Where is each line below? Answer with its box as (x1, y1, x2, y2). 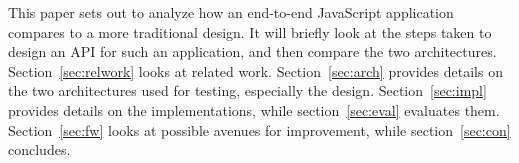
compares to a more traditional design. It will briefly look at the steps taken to (8, 21, 492, 42)
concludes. (8, 139, 71, 160)
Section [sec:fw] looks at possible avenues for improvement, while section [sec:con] (8, 119, 511, 140)
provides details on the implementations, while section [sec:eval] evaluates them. (8, 99, 500, 120)
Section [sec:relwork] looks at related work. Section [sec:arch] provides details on (8, 60, 503, 81)
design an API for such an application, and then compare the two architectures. (8, 41, 497, 62)
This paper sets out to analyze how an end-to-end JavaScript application (8, 2, 454, 22)
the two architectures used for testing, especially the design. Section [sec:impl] (8, 80, 487, 101)
